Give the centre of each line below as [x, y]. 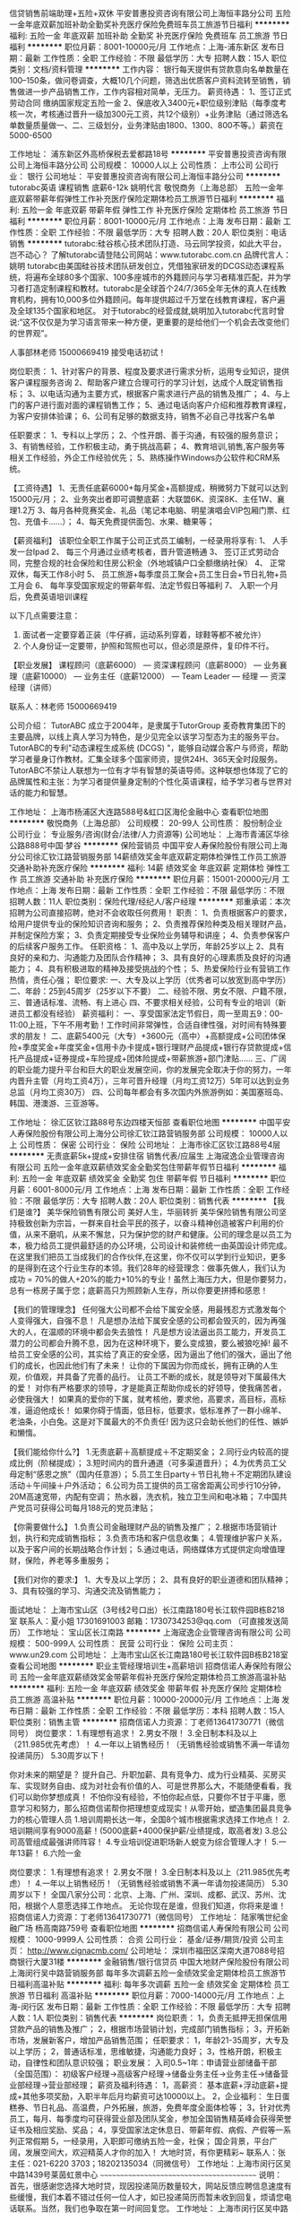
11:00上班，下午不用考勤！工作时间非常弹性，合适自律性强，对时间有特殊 [144, 1024]
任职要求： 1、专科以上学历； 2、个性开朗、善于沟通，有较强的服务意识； [145, 435]
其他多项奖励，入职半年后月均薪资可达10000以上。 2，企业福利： [143, 2096]
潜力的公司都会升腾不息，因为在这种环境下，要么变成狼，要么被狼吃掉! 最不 [149, 1343]
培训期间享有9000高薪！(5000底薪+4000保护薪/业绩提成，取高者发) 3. [141, 1831]
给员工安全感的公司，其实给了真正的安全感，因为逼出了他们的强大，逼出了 [146, 1354]
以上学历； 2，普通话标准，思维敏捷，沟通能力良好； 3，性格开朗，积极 [142, 2051]
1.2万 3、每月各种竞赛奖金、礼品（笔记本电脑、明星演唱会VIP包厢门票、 [150, 510]
